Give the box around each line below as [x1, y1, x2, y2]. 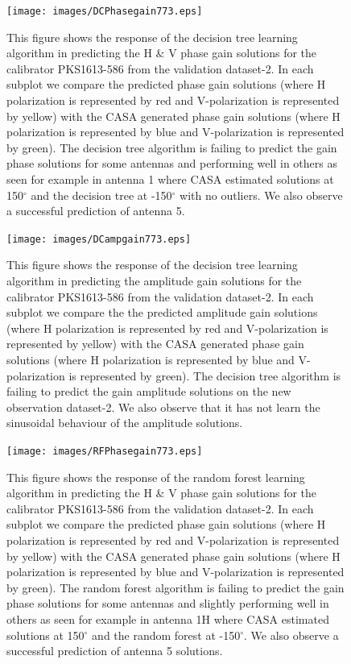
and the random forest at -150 [92, 626, 241, 643]
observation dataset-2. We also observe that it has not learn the [6, 398, 320, 415]
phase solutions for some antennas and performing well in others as [6, 155, 337, 172]
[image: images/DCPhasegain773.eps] [6, 6, 203, 17]
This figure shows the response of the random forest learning [6, 468, 305, 485]
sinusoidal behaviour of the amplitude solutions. [6, 414, 243, 431]
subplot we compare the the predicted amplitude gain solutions [6, 304, 318, 321]
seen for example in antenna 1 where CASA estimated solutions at [6, 171, 334, 187]
